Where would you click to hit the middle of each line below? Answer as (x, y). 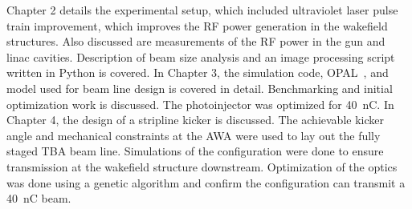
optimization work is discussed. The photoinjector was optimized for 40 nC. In (200, 104)
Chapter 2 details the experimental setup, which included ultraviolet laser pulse (202, 10)
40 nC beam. (39, 198)
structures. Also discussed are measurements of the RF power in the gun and (196, 41)
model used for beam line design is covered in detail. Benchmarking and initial (200, 88)
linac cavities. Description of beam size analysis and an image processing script (201, 56)
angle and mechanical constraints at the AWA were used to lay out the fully (194, 135)
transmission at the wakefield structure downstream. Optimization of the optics (202, 166)
